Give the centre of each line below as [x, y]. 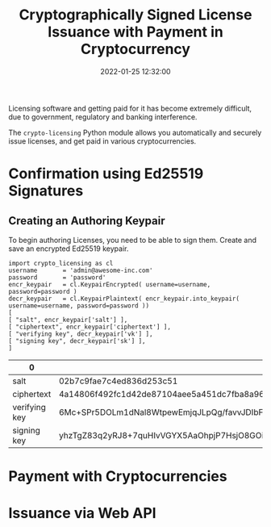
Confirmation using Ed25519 [106, 174]
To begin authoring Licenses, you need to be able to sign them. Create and [132, 240]
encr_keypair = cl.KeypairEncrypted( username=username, [110, 284]
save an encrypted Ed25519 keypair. [69, 249]
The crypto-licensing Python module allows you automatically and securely [135, 132]
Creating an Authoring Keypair [87, 221]
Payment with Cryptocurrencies [118, 477]
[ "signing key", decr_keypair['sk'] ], [77, 341]
